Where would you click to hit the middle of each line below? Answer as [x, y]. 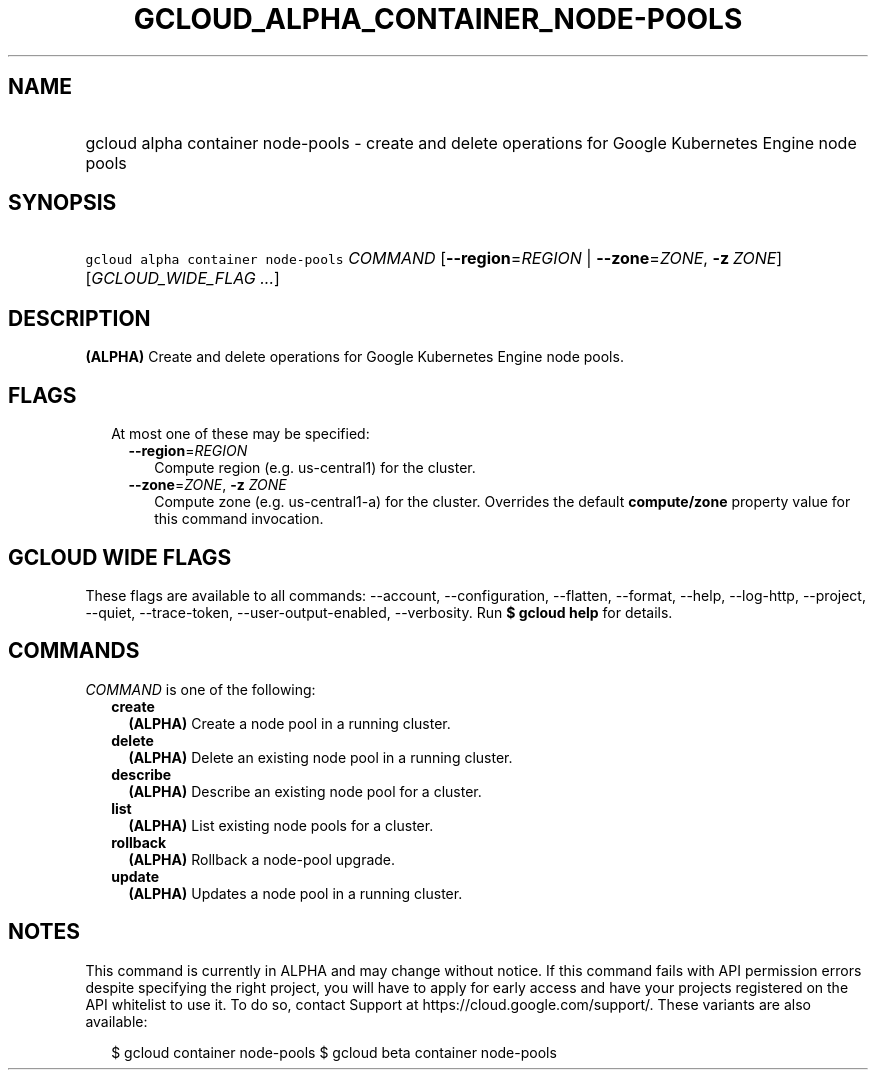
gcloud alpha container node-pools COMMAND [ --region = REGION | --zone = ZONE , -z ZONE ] [434, 258]
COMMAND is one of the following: [200, 689]
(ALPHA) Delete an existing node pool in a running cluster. [320, 757]
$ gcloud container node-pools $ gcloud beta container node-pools [334, 1052]
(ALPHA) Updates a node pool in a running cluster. [295, 893]
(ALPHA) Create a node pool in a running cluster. [289, 723]
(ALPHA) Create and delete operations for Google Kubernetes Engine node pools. [354, 357]
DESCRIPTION [79, 318]
